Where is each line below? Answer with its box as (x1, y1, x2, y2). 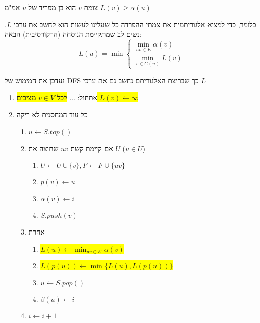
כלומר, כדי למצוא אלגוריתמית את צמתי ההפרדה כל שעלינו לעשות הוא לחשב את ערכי (14, 19, 256, 29)
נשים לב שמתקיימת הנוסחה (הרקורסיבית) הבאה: (5, 29, 142, 39)
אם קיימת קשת (70, 143, 113, 153)
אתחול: (77, 92, 97, 103)
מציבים (16, 92, 36, 103)
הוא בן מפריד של (28, 2, 76, 12)
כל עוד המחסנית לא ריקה (16, 109, 88, 119)
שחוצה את (28, 143, 59, 153)
